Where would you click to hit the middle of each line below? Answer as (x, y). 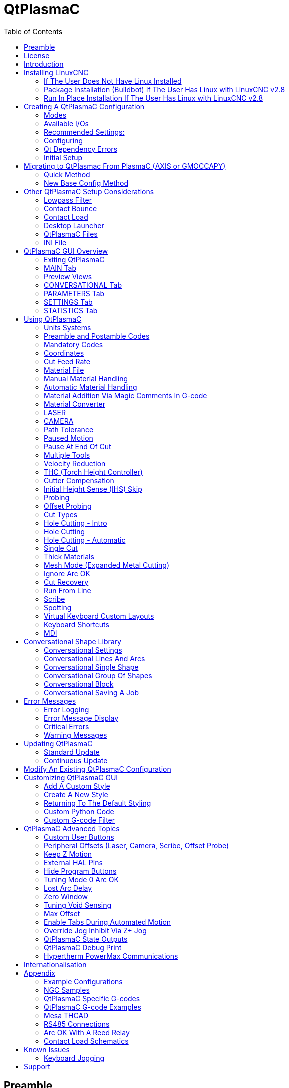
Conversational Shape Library (73, 641)
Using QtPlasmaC (53, 319)
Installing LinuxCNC (56, 72)
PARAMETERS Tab (74, 293)
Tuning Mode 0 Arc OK (81, 879)
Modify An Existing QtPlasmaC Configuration (98, 769)
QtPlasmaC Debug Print (83, 947)
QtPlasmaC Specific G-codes (92, 998)
